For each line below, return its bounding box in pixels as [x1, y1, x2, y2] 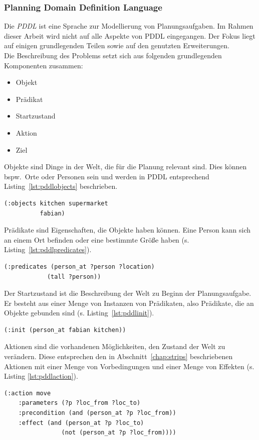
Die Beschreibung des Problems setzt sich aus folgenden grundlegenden [4, 50, 222, 60]
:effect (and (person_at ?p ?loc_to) [18, 419, 144, 426]
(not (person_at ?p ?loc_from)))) [61, 429, 176, 436]
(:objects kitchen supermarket [4, 199, 108, 207]
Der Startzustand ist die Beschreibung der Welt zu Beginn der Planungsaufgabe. [4, 288, 251, 298]
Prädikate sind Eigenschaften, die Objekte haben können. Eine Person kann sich [4, 225, 250, 235]
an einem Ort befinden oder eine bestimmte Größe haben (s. [4, 234, 189, 245]
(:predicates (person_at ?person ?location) [4, 263, 155, 270]
